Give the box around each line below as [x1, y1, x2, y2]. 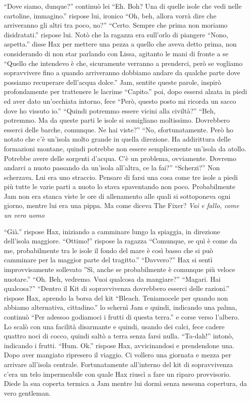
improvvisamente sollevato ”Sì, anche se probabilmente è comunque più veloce [4, 264, 236, 274]
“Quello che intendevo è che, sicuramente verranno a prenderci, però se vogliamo [4, 58, 243, 68]
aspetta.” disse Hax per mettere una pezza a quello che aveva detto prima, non [4, 39, 237, 49]
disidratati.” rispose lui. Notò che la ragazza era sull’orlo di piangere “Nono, [4, 29, 228, 39]
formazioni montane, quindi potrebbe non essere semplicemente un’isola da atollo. [4, 143, 247, 153]
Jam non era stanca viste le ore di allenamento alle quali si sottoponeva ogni [4, 191, 231, 201]
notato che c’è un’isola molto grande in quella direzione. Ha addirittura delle [4, 134, 231, 144]
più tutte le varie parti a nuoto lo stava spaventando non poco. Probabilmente [4, 181, 236, 192]
